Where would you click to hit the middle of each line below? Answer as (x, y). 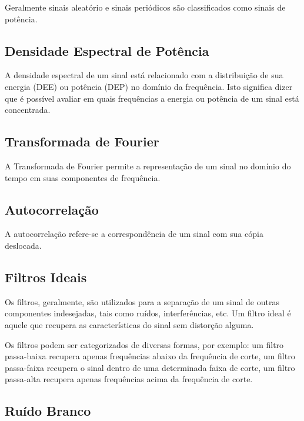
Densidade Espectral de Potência (107, 50)
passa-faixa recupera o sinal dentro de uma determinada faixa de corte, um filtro (150, 367)
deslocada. (23, 245)
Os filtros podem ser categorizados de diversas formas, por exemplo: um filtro (144, 344)
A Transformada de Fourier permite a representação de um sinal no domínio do (148, 166)
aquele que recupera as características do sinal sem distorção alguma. (129, 324)
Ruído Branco (48, 411)
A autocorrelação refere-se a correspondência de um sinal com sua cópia (134, 234)
